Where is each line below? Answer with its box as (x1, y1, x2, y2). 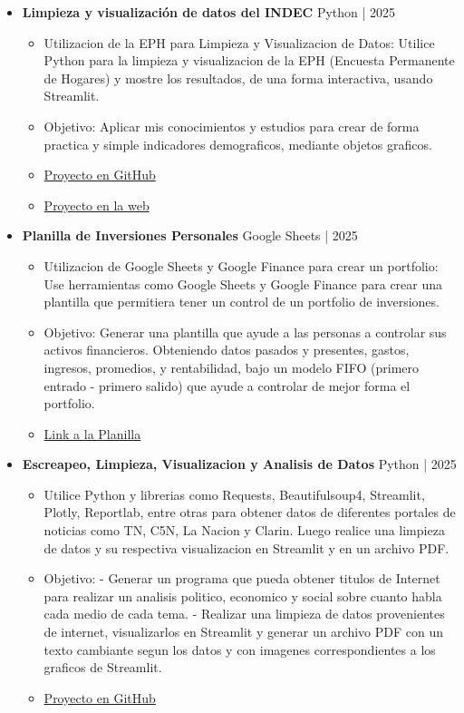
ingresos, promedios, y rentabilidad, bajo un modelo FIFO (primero (43, 357, 420, 376)
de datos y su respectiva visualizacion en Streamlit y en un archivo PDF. (43, 538, 449, 557)
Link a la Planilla (43, 424, 141, 443)
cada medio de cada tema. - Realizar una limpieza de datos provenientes (43, 604, 445, 623)
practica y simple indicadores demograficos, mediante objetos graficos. (43, 134, 432, 153)
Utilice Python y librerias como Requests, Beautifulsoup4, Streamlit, (43, 484, 425, 503)
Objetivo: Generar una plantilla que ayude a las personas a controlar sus (43, 322, 447, 341)
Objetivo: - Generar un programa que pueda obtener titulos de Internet (43, 569, 440, 588)
